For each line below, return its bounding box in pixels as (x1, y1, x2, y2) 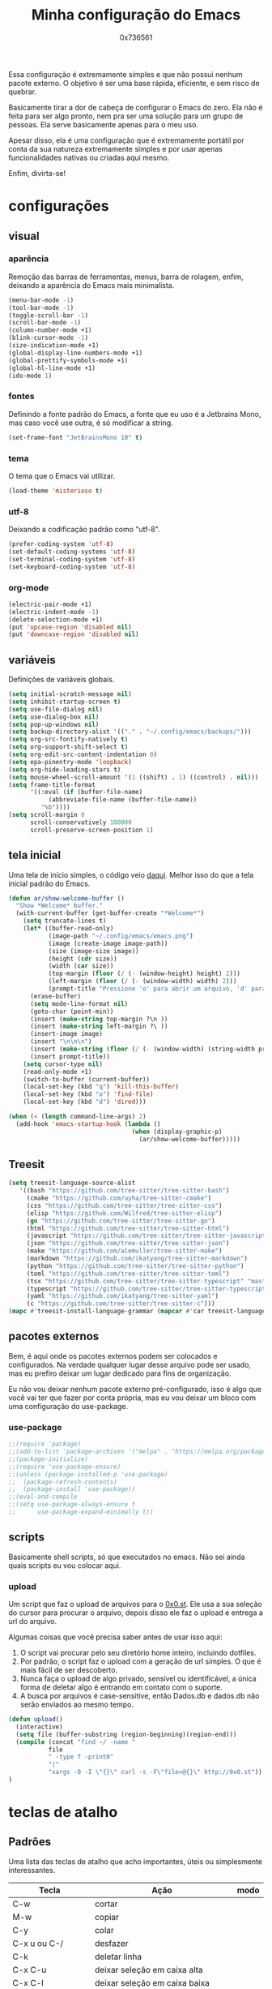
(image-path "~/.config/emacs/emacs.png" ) (48, 931, 194, 940)
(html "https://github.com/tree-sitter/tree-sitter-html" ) (26, 1224, 230, 1232)
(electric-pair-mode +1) (8, 600, 92, 608)
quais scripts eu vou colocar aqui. (8, 1560, 121, 1570)
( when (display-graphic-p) (131, 1128, 223, 1136)
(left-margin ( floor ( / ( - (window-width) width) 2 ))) (48, 977, 237, 986)
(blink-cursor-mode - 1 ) (8, 334, 89, 342)
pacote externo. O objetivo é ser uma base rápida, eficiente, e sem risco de (8, 78, 261, 88)
